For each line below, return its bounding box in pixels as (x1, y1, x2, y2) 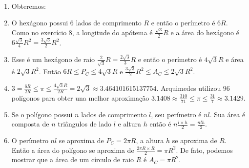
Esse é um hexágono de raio (11, 54, 95, 64)
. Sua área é (209, 109, 246, 119)
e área (226, 54, 244, 64)
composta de (11, 119, 49, 129)
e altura (118, 119, 142, 129)
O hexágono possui (11, 17, 68, 27)
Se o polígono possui (11, 109, 73, 119)
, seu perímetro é (151, 109, 202, 119)
